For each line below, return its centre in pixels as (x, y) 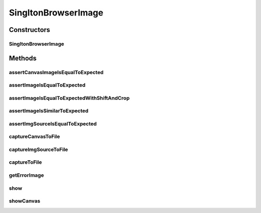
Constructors (29, 30)
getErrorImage (27, 175)
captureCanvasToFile (35, 137)
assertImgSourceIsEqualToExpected (53, 123)
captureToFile (25, 162)
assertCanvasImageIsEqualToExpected (56, 72)
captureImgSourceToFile (38, 149)
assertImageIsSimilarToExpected (49, 111)
